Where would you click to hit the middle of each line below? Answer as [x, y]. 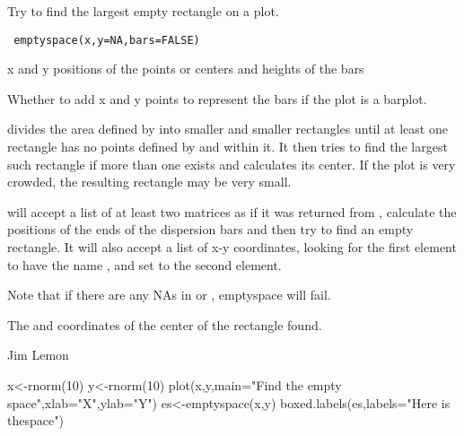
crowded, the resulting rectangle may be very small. [149, 182]
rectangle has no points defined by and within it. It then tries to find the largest [228, 147]
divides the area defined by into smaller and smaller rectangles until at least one [228, 129]
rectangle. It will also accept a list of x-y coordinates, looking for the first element [232, 247]
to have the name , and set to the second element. [144, 264]
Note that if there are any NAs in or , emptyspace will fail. [169, 295]
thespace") [35, 420]
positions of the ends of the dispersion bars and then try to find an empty [210, 229]
